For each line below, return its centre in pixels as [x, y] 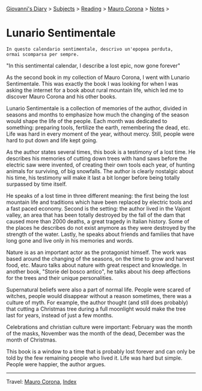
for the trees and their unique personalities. [60, 278]
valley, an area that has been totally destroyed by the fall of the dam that [96, 215]
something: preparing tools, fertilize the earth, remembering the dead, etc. [98, 127]
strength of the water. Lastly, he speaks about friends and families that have [100, 234]
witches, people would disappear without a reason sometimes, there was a [99, 296]
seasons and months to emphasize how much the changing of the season [98, 115]
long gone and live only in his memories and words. [70, 240]
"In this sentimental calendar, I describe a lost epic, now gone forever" [93, 65]
